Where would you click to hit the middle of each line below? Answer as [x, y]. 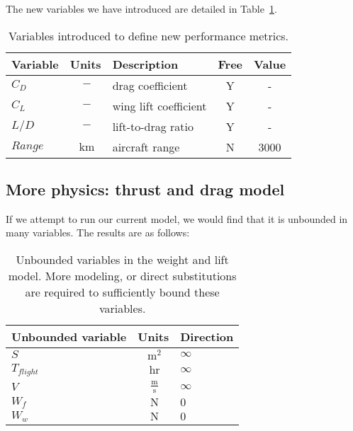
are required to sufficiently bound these [122, 292]
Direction [207, 336]
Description [145, 64]
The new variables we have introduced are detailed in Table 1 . [141, 8]
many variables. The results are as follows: [98, 232]
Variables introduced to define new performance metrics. [149, 35]
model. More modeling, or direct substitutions [122, 275]
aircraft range [146, 146]
